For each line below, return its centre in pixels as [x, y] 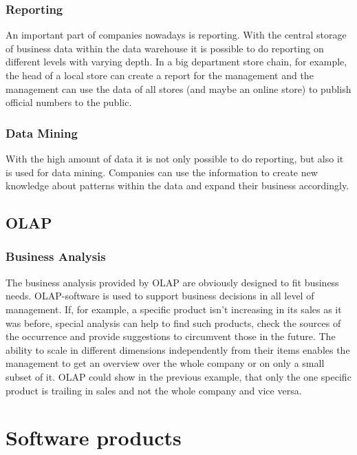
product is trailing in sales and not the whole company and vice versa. [154, 390]
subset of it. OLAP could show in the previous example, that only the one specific [178, 376]
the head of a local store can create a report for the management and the [160, 75]
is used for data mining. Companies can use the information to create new [162, 172]
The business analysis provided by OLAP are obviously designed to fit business [172, 282]
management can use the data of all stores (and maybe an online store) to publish [178, 88]
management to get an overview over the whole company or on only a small [165, 363]
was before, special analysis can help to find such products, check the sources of [173, 322]
